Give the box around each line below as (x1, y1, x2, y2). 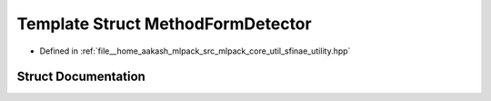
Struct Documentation (16, 69, 145, 85)
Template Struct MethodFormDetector (16, 14, 313, 34)
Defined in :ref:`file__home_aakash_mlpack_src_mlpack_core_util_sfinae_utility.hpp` (39, 45, 351, 56)
